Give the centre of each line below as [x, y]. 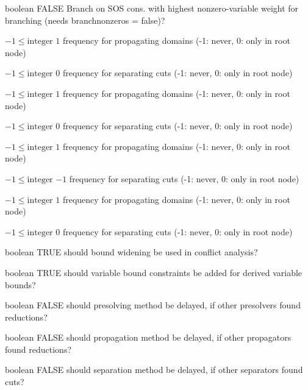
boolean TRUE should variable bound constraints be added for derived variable [154, 272]
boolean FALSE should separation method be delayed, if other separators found [154, 370]
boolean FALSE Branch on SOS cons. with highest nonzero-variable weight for [152, 8]
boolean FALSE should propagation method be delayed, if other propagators [148, 337]
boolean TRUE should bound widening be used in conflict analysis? [131, 252]
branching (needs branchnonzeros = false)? [85, 20]
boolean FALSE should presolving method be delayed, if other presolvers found [153, 305]
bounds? [20, 284]
